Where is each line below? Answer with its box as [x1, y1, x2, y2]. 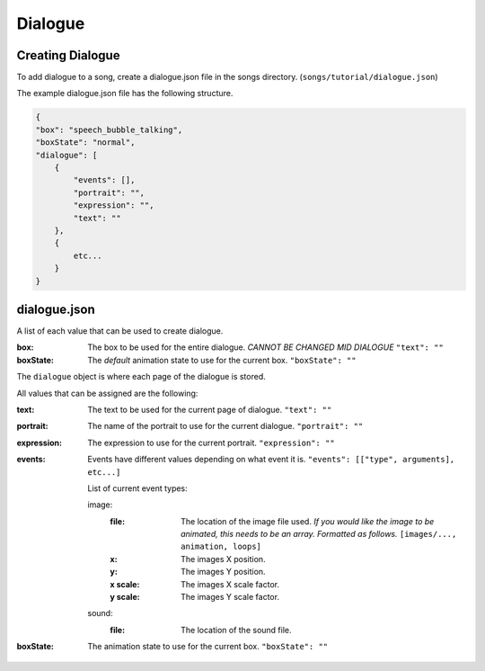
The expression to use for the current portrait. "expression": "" [87, 437, 336, 448]
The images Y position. [181, 567, 266, 577]
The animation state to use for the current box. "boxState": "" [87, 641, 328, 652]
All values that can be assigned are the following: [16, 388, 198, 398]
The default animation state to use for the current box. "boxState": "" [87, 354, 357, 365]
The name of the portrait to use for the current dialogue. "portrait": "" [87, 421, 364, 432]
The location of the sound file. [181, 624, 292, 635]
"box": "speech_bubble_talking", [35, 124, 183, 135]
